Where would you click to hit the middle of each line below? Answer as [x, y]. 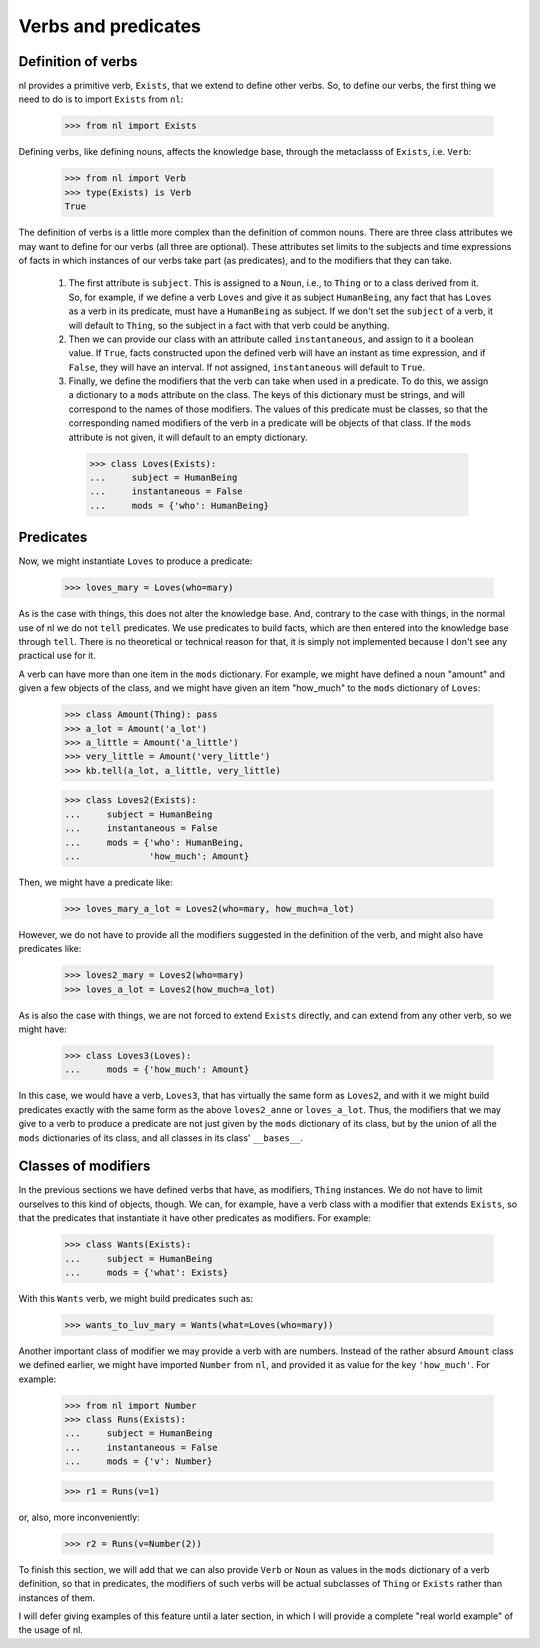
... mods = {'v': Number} [138, 1461]
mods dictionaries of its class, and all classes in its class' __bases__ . [161, 1137]
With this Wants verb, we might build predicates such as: [136, 1298]
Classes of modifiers [84, 1166]
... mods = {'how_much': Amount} [157, 1069]
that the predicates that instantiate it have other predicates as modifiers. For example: [195, 1218]
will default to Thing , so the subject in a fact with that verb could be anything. [229, 325]
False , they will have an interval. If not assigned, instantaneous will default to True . [246, 367]
